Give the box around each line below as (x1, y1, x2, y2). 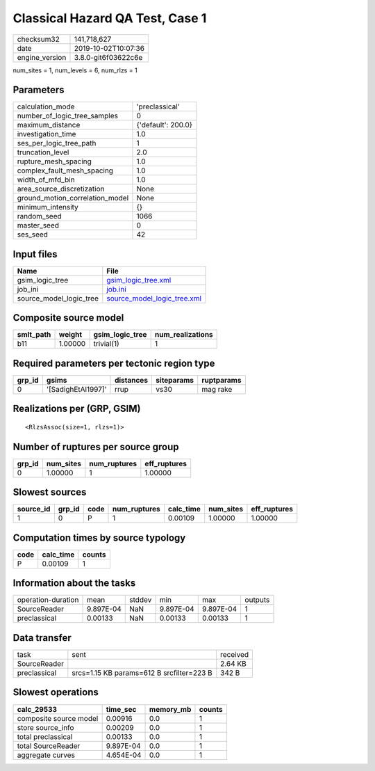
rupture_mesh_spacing (17, 157, 92, 166)
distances (115, 376, 149, 385)
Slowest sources (12, 486, 87, 498)
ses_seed (17, 230, 49, 239)
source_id (17, 504, 51, 514)
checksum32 (17, 34, 60, 44)
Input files (12, 248, 58, 260)
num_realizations (154, 330, 213, 340)
